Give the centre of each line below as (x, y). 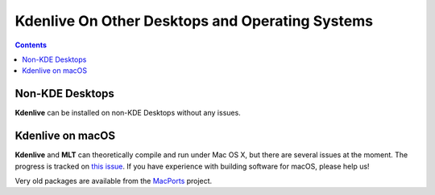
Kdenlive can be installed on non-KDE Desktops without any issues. (128, 113)
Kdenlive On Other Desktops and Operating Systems (194, 21)
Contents (31, 45)
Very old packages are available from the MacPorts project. (114, 181)
